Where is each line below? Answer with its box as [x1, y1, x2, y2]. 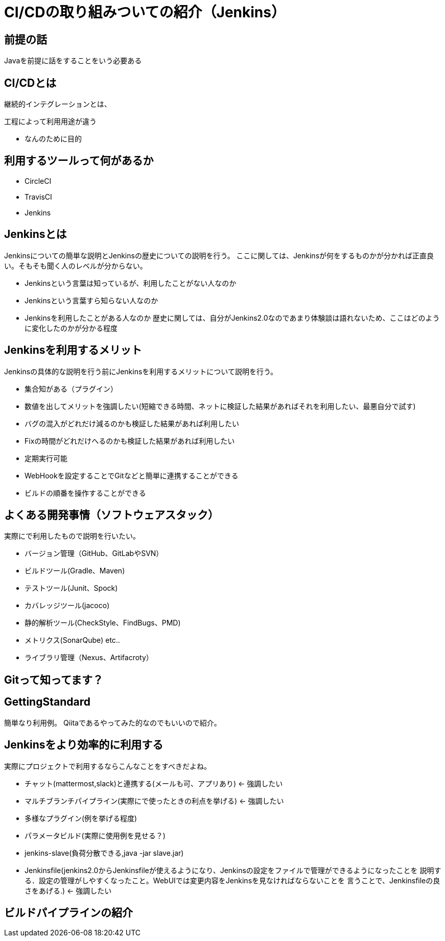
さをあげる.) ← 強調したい [25, 886, 112, 895]
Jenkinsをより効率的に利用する [4, 738, 163, 752]
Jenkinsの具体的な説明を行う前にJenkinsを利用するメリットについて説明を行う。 [4, 367, 278, 376]
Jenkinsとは [4, 228, 67, 241]
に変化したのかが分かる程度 [25, 323, 118, 332]
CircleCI [25, 176, 52, 185]
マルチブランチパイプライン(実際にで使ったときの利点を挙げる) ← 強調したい [25, 796, 284, 805]
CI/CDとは [4, 76, 57, 89]
